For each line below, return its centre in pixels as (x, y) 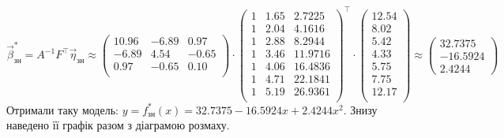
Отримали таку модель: (62, 109)
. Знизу (360, 109)
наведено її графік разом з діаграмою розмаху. (118, 125)
